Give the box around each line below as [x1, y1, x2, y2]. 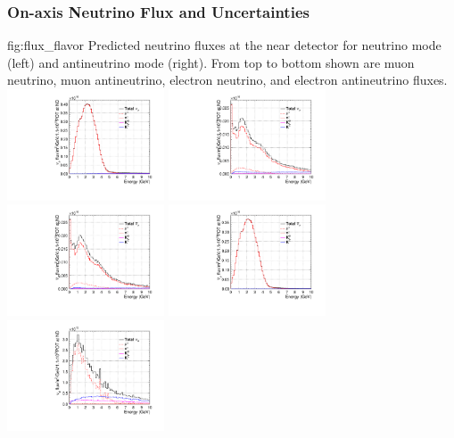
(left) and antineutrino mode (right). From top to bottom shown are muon [7, 53, 415, 71]
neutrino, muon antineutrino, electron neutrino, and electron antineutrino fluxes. [7, 70, 448, 89]
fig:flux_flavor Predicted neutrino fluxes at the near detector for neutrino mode [7, 36, 442, 54]
